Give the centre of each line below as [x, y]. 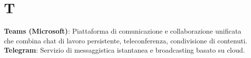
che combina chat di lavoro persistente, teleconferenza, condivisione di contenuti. [126, 40]
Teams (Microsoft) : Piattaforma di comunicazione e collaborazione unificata [123, 31]
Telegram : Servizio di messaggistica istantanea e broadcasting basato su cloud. [125, 50]
